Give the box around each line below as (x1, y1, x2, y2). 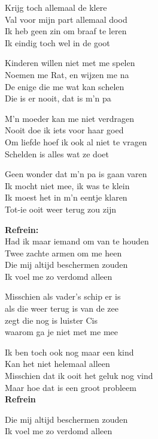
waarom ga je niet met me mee (5, 325, 118, 338)
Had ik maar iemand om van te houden (5, 235, 149, 247)
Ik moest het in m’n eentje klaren (5, 191, 127, 204)
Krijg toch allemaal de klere (5, 1, 107, 13)
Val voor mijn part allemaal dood (5, 13, 127, 25)
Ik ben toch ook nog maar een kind (5, 345, 134, 358)
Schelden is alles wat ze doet (5, 147, 109, 160)
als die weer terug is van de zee (5, 302, 118, 315)
